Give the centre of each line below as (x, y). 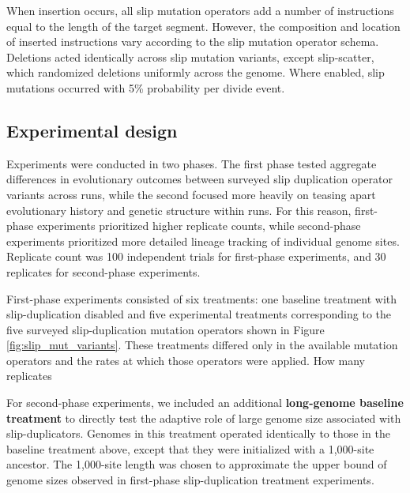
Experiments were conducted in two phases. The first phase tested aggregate (192, 163)
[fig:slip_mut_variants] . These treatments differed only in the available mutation (202, 345)
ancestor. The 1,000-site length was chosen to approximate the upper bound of (197, 464)
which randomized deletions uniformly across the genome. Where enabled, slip (196, 72)
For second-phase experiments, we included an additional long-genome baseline (205, 403)
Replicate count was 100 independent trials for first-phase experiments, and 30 (196, 256)
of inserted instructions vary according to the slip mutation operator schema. (193, 41)
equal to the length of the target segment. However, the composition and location (203, 26)
